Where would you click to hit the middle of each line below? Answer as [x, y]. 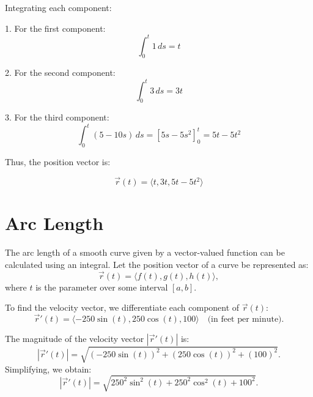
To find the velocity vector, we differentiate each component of [122, 307]
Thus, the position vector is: [58, 162]
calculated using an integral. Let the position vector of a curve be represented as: [157, 264]
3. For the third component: [57, 117]
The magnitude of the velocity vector [75, 339]
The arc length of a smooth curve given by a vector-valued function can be [145, 252]
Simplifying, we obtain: [48, 369]
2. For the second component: [60, 72]
